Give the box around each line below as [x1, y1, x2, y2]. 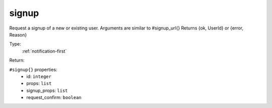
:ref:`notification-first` [22, 48, 67, 54]
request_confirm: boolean [26, 94, 82, 100]
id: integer [26, 73, 51, 79]
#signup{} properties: [9, 66, 57, 72]
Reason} [9, 31, 27, 37]
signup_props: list [26, 87, 68, 93]
